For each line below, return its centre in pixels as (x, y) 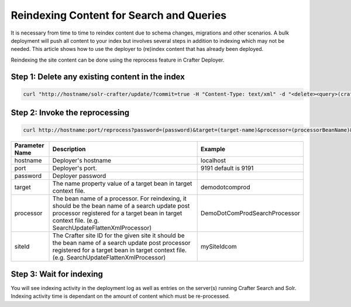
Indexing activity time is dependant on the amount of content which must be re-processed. (121, 296)
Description (69, 149)
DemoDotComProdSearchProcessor (251, 213)
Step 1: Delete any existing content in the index (98, 76)
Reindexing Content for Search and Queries (119, 15)
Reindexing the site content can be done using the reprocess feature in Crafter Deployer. (118, 60)
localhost (214, 161)
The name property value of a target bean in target (122, 183)
